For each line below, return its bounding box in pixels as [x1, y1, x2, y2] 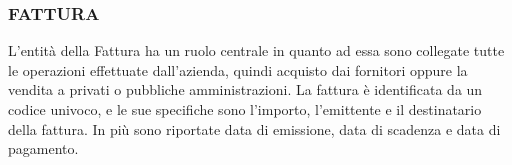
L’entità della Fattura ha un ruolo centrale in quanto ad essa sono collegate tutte [8, 40, 505, 61]
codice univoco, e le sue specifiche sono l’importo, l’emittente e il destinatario [8, 99, 482, 119]
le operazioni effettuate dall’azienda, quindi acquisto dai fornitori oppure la [8, 59, 468, 80]
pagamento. [8, 138, 79, 159]
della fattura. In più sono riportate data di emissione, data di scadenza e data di [8, 118, 501, 139]
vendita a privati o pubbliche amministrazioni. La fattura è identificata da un [8, 79, 483, 100]
